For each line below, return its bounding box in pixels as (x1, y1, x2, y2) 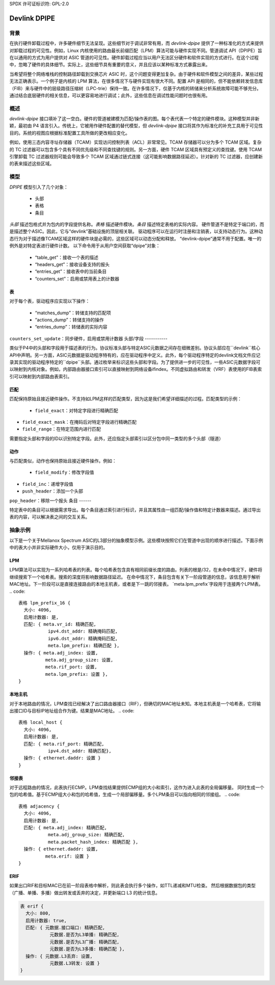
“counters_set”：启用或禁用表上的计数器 (35, 276, 120, 282)
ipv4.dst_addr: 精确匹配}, (47, 748, 112, 754)
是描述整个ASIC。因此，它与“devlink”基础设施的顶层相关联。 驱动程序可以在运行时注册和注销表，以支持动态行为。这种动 (9, 228, 263, 234)
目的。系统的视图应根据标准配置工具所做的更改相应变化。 (9, 130, 130, 136)
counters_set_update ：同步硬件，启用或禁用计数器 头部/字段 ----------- (9, 335, 168, 341)
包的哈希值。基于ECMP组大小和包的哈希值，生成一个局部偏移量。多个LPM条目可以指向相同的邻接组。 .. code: (9, 791, 240, 798)
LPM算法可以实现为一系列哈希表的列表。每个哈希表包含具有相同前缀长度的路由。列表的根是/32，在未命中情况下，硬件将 (9, 567, 262, 573)
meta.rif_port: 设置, (45, 664, 98, 670)
